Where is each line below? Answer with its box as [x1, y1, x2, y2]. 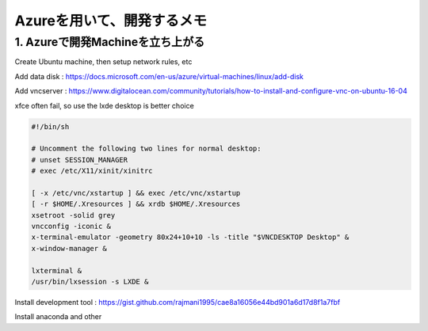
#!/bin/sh [31, 122, 70, 131]
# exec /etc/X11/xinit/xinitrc [31, 166, 154, 176]
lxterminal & [31, 266, 82, 275]
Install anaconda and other [14, 312, 102, 321]
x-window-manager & [31, 244, 107, 253]
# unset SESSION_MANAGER [31, 155, 128, 164]
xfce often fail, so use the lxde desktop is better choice [14, 101, 194, 110]
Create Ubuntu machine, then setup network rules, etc [14, 57, 193, 67]
